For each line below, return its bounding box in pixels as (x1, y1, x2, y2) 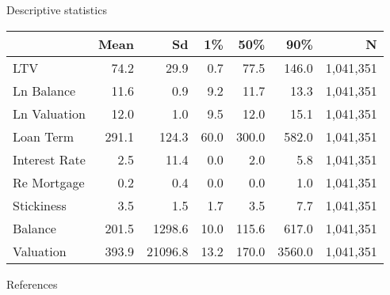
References (6, 275, 58, 292)
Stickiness (13, 195, 67, 214)
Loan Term (13, 127, 75, 146)
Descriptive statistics (6, 2, 107, 17)
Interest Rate (13, 149, 86, 168)
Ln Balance (13, 81, 76, 100)
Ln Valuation (13, 104, 86, 123)
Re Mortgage (13, 172, 85, 191)
